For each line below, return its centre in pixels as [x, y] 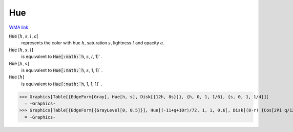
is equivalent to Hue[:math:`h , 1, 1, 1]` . [62, 84]
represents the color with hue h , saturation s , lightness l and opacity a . [93, 43]
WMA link [19, 27]
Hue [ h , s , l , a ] [24, 36]
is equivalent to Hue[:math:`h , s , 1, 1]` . [62, 70]
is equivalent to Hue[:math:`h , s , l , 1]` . [62, 57]
